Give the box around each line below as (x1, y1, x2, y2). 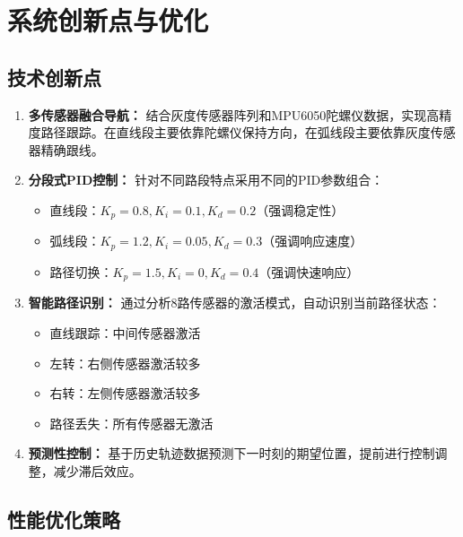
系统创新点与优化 (7, 2, 209, 39)
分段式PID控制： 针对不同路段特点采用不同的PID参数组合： (28, 170, 384, 189)
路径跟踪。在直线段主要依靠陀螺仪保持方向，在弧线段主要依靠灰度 (40, 123, 431, 142)
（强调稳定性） (256, 200, 345, 219)
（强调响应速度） (262, 231, 363, 250)
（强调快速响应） (258, 262, 360, 281)
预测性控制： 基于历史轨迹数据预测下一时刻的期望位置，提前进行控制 (28, 444, 435, 463)
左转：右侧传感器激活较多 (49, 353, 201, 372)
